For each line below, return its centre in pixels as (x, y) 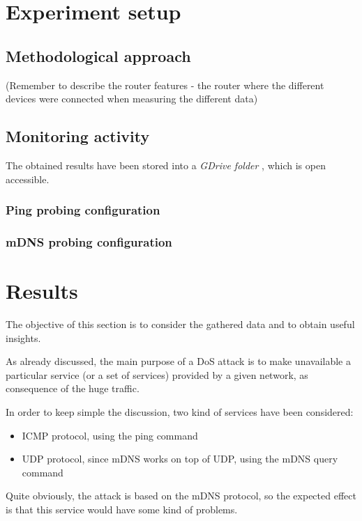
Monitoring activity (78, 136)
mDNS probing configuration (89, 241)
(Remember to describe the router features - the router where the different (165, 85)
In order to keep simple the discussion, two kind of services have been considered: (180, 411)
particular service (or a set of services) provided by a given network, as (157, 374)
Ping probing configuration (83, 210)
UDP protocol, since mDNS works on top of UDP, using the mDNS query (180, 459)
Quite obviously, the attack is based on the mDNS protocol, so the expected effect (181, 496)
